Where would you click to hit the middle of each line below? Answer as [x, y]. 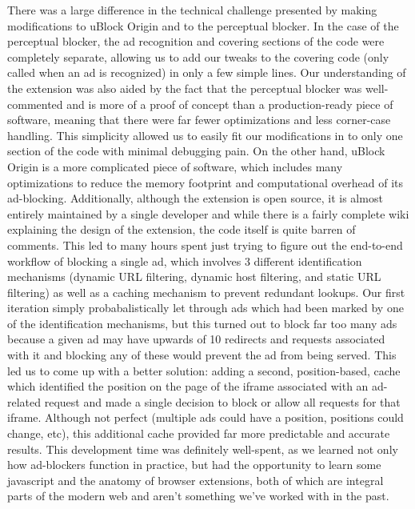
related [24, 401]
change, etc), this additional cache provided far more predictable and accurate [199, 433]
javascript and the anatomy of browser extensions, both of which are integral [196, 480]
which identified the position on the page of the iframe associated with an [188, 386]
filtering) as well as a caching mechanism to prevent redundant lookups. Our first [206, 292]
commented [35, 104]
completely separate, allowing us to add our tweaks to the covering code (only [198, 56]
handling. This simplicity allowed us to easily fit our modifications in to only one [205, 135]
